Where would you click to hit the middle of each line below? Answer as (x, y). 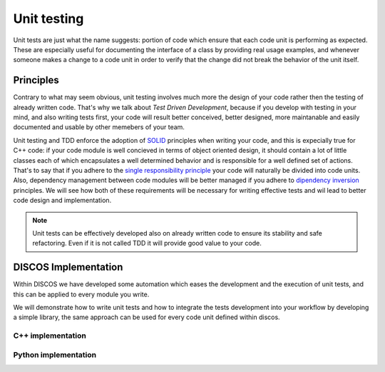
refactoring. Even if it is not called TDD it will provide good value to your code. (147, 243)
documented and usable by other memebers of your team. (99, 127)
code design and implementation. (62, 201)
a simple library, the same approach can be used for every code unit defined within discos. (147, 317)
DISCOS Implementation (68, 267)
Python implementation (55, 355)
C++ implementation (50, 336)
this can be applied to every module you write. (81, 294)
